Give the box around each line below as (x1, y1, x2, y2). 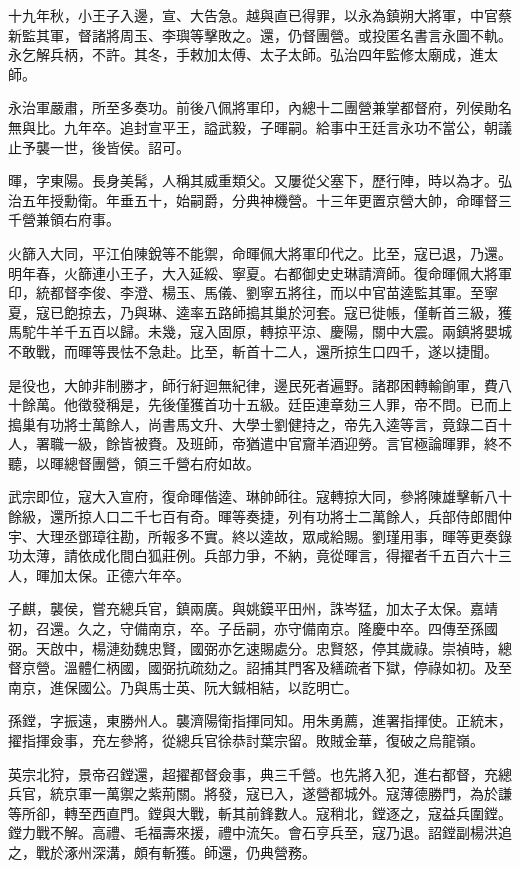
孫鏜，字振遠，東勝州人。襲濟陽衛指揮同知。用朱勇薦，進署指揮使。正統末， (8, 710, 512, 731)
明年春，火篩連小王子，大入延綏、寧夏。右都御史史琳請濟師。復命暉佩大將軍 (8, 262, 512, 283)
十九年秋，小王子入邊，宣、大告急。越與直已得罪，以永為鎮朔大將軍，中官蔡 (8, 5, 512, 25)
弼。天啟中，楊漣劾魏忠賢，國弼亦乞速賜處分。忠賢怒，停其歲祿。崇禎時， (8, 637, 498, 658)
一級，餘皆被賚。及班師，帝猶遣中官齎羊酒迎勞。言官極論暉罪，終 (63, 433, 498, 454)
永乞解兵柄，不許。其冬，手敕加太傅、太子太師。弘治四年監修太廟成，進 (8, 44, 484, 65)
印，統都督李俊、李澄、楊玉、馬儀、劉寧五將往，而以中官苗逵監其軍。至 (8, 282, 484, 303)
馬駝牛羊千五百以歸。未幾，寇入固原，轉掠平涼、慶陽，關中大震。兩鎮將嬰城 (8, 321, 512, 342)
